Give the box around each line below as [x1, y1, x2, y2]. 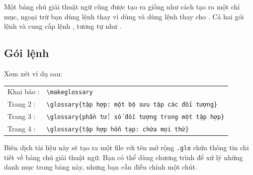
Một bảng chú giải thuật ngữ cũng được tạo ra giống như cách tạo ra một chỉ [4, 1, 240, 11]
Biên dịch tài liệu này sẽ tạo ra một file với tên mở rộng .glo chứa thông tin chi [4, 142, 249, 153]
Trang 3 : [7, 111, 36, 121]
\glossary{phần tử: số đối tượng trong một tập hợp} [46, 114, 225, 121]
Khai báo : [7, 86, 40, 97]
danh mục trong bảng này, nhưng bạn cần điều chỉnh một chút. [4, 162, 197, 172]
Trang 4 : [7, 123, 36, 134]
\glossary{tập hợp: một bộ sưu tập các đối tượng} [46, 101, 218, 109]
